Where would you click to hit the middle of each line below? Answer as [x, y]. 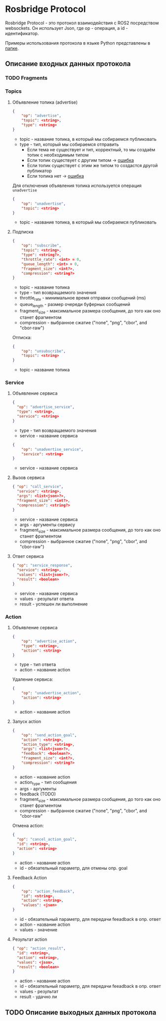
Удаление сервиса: [33, 679]
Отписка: [22, 337]
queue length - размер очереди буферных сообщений [75, 305]
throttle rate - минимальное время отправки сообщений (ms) [83, 299]
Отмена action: [28, 826]
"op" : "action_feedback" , [48, 891]
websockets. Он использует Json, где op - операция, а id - [67, 28]
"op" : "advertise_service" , [46, 407]
